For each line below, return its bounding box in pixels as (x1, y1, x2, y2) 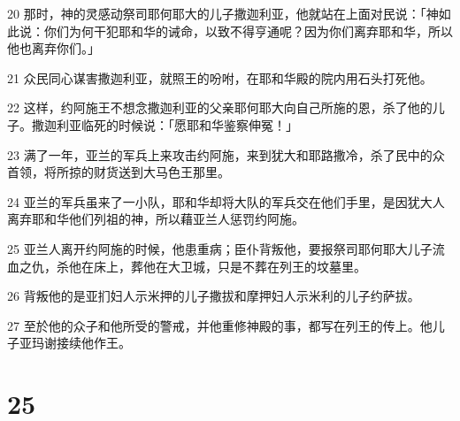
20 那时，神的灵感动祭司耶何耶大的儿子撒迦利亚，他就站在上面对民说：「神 (7, 4, 439, 22)
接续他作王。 (56, 333, 131, 352)
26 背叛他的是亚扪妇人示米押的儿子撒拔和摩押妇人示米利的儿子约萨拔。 (7, 287, 420, 305)
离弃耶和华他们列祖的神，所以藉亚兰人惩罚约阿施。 (7, 210, 304, 228)
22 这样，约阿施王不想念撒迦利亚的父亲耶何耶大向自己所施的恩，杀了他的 (7, 98, 433, 117)
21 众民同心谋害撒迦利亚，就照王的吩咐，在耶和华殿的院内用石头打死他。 (7, 68, 433, 87)
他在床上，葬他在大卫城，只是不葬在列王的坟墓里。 (68, 256, 366, 275)
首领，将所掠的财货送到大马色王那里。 (7, 163, 230, 181)
